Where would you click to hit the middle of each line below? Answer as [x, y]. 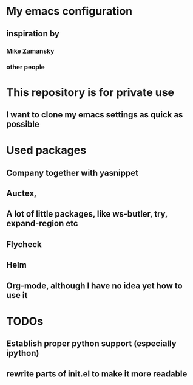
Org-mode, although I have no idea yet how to [95, 286]
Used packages [46, 151]
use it [17, 295]
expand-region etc [42, 224]
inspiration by [33, 34]
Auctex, [22, 193]
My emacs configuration [69, 11]
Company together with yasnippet [72, 172]
